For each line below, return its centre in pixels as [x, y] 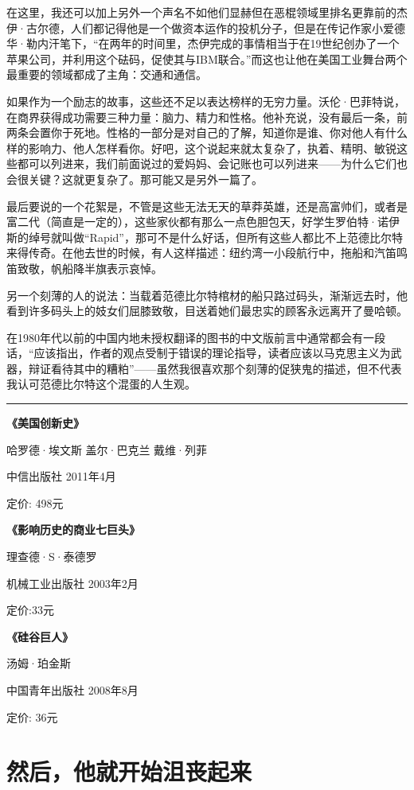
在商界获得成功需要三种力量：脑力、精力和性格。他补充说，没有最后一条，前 [207, 117]
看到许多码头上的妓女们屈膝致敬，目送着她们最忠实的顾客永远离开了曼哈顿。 [207, 311]
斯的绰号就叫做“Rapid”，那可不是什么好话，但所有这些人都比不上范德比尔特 [205, 237]
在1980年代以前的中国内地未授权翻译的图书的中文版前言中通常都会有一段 [196, 337]
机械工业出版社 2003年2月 [72, 583]
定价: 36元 [32, 716]
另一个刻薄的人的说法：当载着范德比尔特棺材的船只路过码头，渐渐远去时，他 [207, 295]
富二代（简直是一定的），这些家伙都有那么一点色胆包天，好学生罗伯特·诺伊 [203, 222]
